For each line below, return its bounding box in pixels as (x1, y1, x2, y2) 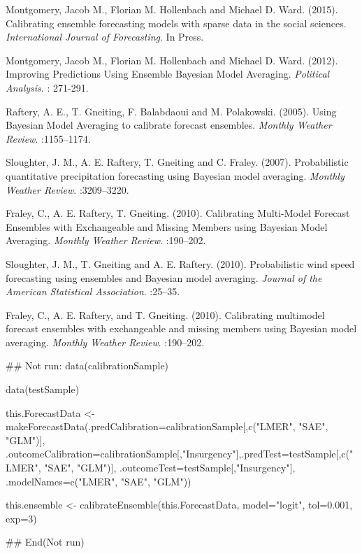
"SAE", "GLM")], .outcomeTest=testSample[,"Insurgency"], (44, 460, 296, 475)
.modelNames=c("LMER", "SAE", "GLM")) (6, 474, 191, 488)
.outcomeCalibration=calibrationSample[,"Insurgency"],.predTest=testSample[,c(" (6, 446, 354, 461)
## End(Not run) (6, 534, 85, 549)
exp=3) (6, 511, 37, 525)
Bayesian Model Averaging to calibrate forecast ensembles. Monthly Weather (6, 118, 332, 132)
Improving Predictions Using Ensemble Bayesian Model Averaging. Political (6, 66, 330, 81)
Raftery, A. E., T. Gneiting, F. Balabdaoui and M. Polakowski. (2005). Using (6, 104, 337, 118)
